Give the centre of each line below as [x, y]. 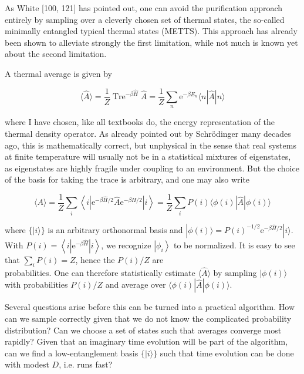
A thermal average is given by [58, 73]
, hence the [95, 259]
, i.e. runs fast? [86, 364]
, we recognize [126, 245]
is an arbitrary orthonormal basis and [115, 229]
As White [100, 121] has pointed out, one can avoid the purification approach [144, 8]
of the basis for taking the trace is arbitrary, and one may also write [127, 179]
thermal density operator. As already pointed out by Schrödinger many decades [148, 134]
